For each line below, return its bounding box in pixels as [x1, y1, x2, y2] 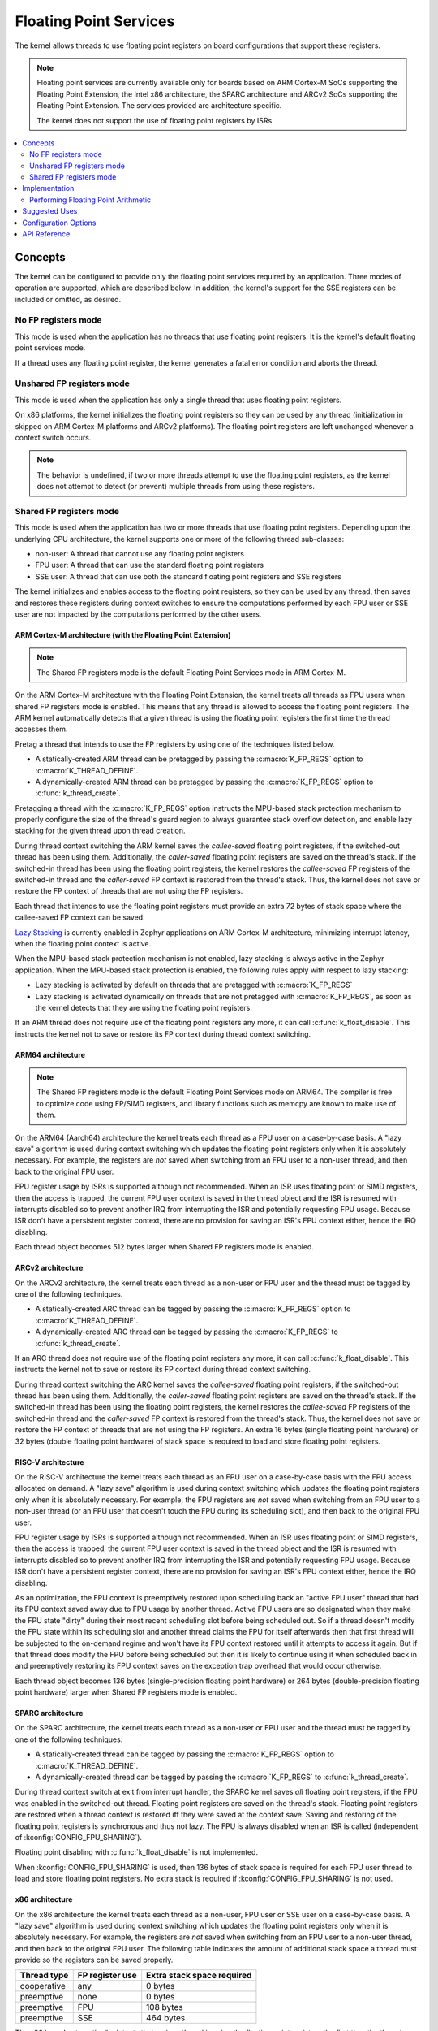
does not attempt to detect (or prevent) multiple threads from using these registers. [36, 482, 316, 492]
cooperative [19, 1981, 67, 1992]
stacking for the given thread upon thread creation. [15, 825, 186, 836]
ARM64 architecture [15, 1050, 85, 1059]
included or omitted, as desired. [15, 294, 122, 304]
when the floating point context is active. [15, 938, 152, 948]
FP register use [77, 1970, 137, 1981]
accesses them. [15, 724, 68, 734]
